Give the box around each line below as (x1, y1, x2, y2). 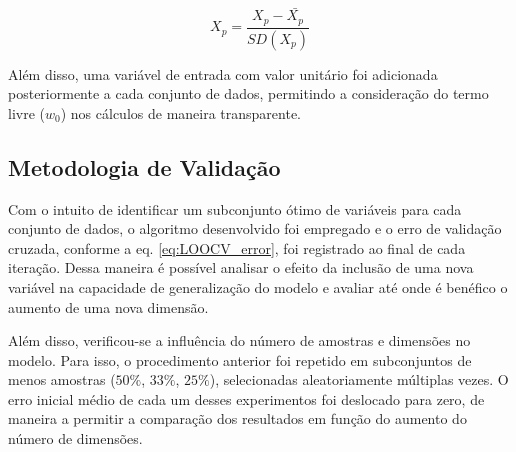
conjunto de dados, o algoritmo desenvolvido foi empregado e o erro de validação (8, 218, 502, 239)
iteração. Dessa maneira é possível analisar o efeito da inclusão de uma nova (8, 257, 474, 278)
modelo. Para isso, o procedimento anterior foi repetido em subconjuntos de (8, 349, 472, 370)
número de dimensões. (8, 428, 143, 449)
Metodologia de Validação (8, 151, 281, 182)
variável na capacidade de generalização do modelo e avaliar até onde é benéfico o (8, 276, 508, 297)
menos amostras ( (8, 369, 116, 390)
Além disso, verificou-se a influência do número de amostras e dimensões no (8, 330, 471, 351)
